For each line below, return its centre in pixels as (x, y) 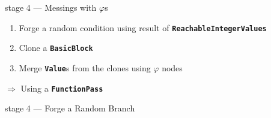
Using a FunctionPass (62, 88)
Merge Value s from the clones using (85, 67)
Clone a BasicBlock (56, 48)
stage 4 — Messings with (51, 7)
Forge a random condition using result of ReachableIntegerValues (143, 27)
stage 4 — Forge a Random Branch (70, 108)
